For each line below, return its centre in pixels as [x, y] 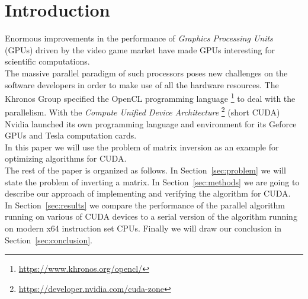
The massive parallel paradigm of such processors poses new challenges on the [146, 73]
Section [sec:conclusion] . [49, 239]
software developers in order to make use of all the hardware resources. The [142, 84]
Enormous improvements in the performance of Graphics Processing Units [139, 38]
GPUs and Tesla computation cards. [71, 135]
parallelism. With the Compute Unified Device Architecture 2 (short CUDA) [142, 111]
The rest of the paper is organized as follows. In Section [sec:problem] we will [145, 170]
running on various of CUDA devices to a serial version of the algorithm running [151, 216]
